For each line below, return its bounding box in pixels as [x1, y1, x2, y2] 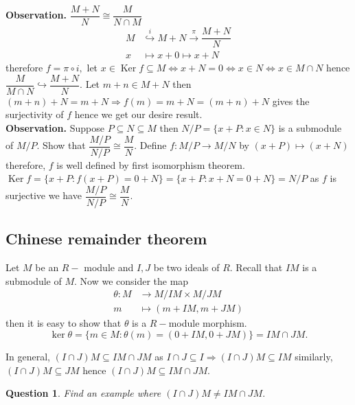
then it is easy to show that [5, 316, 122, 330]
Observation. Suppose [5, 121, 104, 135]
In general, [5, 349, 50, 363]
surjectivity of [5, 107, 64, 121]
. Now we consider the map [74, 273, 189, 288]
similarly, [295, 349, 333, 363]
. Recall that [229, 260, 283, 275]
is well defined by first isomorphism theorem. [56, 157, 245, 172]
